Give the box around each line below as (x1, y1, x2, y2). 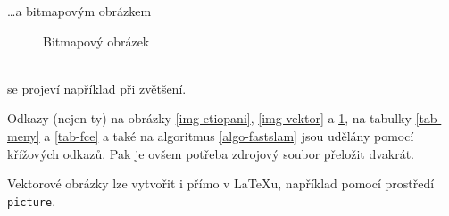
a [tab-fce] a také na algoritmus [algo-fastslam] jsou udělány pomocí (44, 126, 414, 145)
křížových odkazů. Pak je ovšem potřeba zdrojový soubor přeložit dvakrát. (7, 144, 415, 162)
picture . (7, 191, 56, 210)
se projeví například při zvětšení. (7, 79, 187, 97)
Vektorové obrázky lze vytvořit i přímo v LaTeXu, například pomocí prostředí (7, 174, 435, 193)
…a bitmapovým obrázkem (7, 2, 152, 20)
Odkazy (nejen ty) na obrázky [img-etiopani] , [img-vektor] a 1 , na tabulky (7, 109, 412, 128)
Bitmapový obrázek (43, 31, 150, 50)
